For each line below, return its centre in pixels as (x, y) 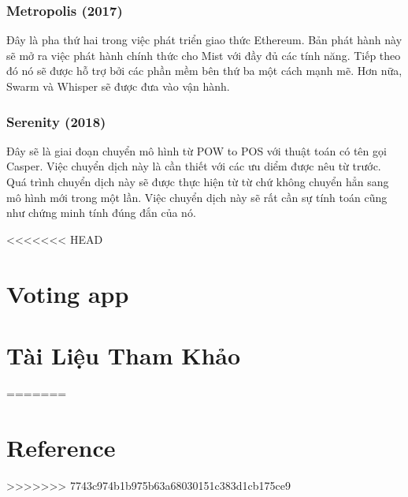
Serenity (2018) (56, 121)
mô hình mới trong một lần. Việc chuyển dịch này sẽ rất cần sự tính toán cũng (197, 197)
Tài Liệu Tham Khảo (124, 355)
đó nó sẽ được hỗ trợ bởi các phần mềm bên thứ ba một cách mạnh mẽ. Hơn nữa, (204, 71)
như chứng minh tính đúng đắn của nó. (101, 213)
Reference (61, 447)
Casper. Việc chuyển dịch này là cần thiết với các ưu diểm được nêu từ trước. (194, 166)
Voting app (68, 293)
